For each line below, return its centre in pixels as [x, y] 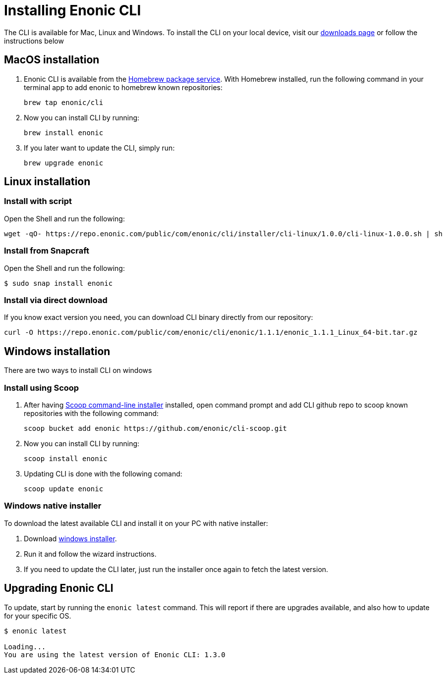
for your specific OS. [38, 616]
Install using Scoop [42, 388]
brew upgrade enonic [64, 163]
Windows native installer [53, 506]
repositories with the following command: [91, 413]
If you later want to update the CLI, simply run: [99, 148]
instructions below [34, 41]
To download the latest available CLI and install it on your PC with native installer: [136, 523]
